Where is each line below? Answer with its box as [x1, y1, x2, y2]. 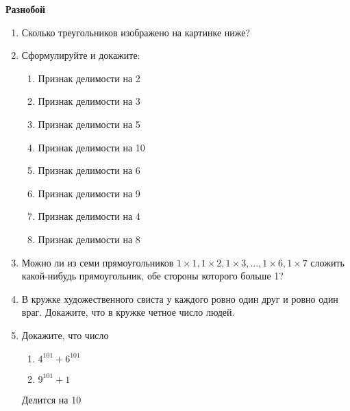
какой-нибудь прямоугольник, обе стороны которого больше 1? [21, 269, 284, 283]
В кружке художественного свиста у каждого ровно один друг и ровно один [21, 291, 338, 306]
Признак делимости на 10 [38, 140, 145, 154]
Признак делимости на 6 [38, 163, 140, 177]
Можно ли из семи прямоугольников [21, 255, 174, 269]
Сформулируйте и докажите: [21, 48, 140, 62]
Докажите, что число [21, 327, 109, 342]
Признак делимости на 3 [38, 94, 140, 108]
